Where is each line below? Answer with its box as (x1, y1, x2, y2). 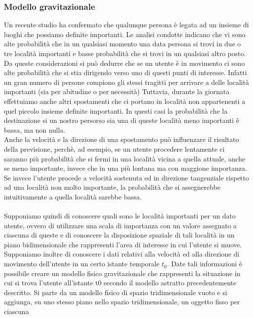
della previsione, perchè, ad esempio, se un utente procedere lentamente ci (4, 143, 225, 154)
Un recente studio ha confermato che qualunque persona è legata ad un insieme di (4, 20, 249, 30)
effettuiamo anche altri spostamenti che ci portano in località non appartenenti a (4, 96, 245, 106)
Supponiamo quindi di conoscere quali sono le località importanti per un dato (4, 211, 236, 221)
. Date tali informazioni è (167, 258, 242, 269)
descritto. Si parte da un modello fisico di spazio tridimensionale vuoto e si (4, 287, 227, 297)
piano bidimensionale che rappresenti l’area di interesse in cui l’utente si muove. (4, 239, 242, 249)
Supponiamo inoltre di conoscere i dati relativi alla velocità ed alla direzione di (4, 249, 239, 259)
